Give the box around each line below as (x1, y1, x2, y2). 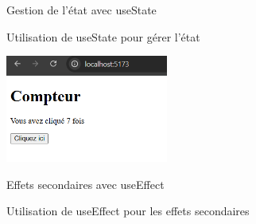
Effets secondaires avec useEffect (6, 175, 165, 192)
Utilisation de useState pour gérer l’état (6, 28, 200, 45)
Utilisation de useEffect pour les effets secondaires (6, 202, 250, 219)
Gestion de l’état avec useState (6, 2, 157, 18)
